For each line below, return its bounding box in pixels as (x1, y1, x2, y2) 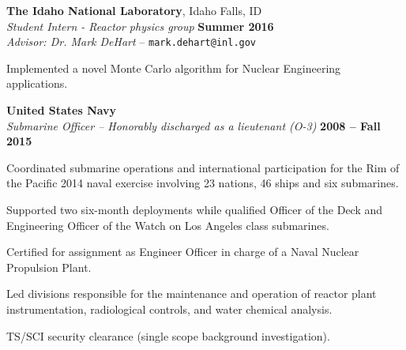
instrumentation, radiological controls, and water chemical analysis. (6, 300, 333, 317)
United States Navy (6, 102, 117, 119)
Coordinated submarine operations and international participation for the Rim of (6, 159, 400, 175)
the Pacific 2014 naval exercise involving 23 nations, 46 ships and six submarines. (6, 175, 399, 191)
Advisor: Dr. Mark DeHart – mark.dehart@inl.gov (6, 33, 257, 50)
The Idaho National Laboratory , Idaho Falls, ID (6, 2, 262, 18)
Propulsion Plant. (6, 258, 92, 275)
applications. (6, 75, 68, 92)
